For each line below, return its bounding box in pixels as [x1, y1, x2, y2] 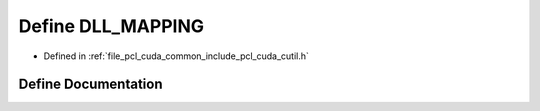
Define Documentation [18, 76, 163, 93]
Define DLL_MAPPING [18, 15, 205, 37]
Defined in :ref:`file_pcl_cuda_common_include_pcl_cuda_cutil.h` [43, 50, 310, 62]
